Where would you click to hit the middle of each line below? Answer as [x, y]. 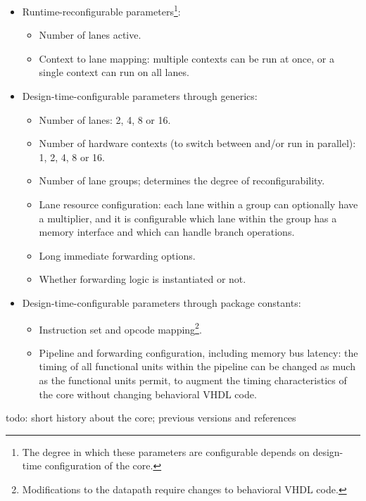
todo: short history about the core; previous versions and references [151, 418]
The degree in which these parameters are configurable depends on [166, 451]
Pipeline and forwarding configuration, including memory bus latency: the [198, 352]
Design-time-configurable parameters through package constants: [162, 302]
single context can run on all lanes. [114, 72]
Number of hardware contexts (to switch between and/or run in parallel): [197, 143]
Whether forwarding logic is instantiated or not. [143, 279]
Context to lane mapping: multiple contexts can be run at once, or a [187, 58]
